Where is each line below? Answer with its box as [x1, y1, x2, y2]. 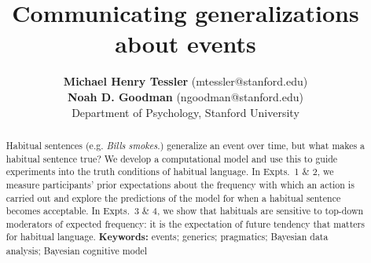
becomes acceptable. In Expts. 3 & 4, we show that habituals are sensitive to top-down [6, 204, 364, 217]
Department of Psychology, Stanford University [72, 104, 299, 120]
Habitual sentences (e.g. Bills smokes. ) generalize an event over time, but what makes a [6, 138, 365, 152]
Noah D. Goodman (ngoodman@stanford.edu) [68, 88, 303, 104]
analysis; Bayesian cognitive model [6, 244, 148, 258]
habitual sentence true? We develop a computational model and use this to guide [6, 152, 338, 165]
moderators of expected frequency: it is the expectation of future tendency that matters [6, 217, 365, 230]
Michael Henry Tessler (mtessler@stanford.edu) [63, 73, 308, 89]
